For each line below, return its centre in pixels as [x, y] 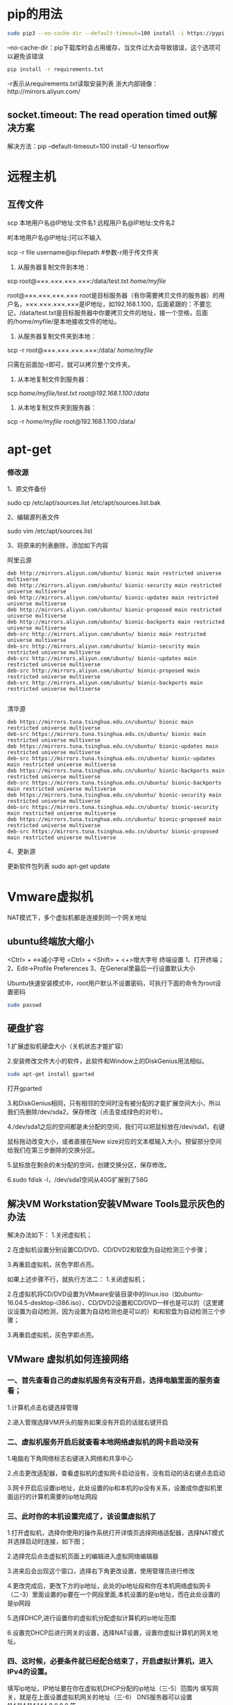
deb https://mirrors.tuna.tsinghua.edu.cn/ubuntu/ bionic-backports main [116, 770]
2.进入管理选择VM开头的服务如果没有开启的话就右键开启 [88, 1422]
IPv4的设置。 [29, 1672]
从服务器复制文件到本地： [54, 267]
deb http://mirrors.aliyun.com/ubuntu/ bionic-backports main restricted [116, 622]
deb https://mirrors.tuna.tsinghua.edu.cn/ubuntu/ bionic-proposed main [114, 819]
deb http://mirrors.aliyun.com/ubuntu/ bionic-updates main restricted [113, 598]
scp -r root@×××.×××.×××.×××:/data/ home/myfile [80, 350]
